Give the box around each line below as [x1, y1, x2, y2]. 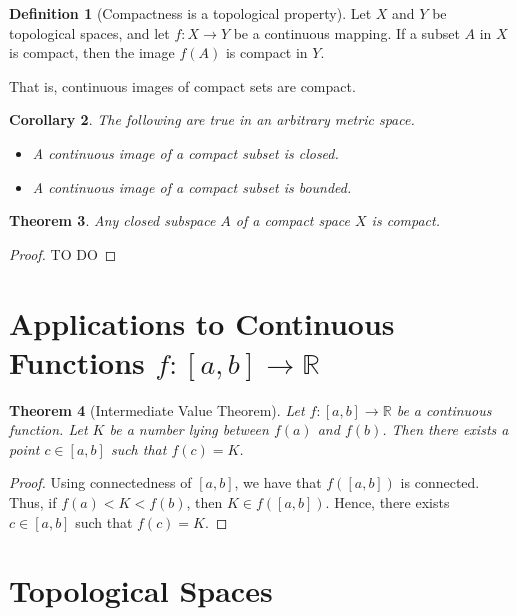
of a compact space [235, 210, 350, 231]
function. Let [9, 419, 88, 440]
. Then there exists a [382, 419, 509, 440]
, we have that [234, 472, 322, 493]
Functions [9, 341, 145, 382]
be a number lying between [109, 419, 269, 440]
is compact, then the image [9, 42, 175, 63]
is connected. [400, 472, 480, 493]
